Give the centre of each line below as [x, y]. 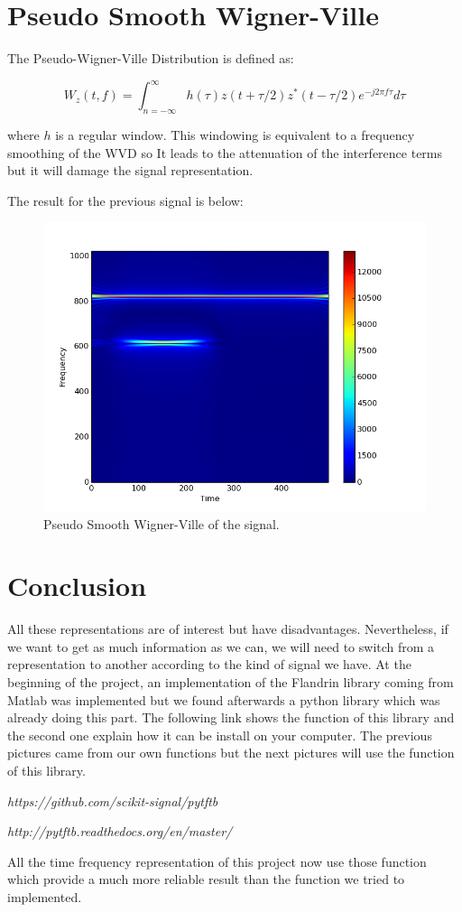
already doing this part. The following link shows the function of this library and [231, 717]
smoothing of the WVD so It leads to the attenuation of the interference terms [225, 152]
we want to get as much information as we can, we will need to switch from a [221, 646]
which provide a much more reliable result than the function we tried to [206, 879]
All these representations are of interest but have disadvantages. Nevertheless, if [228, 629]
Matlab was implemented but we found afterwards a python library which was [224, 699]
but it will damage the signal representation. [130, 170]
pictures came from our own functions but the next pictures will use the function [231, 753]
